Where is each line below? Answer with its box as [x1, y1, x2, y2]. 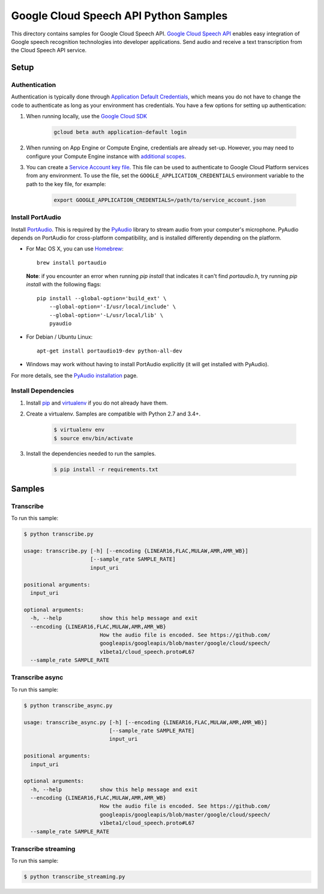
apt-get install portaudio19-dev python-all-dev [37, 347, 182, 354]
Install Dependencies [11, 387, 74, 395]
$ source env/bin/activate [53, 435, 133, 441]
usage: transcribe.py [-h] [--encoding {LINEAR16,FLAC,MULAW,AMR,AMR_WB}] [23, 547, 249, 554]
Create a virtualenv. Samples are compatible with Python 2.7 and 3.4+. [26, 410, 201, 417]
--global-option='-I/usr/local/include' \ [49, 303, 176, 310]
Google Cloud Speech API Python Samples [11, 9, 228, 22]
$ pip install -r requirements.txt [53, 466, 158, 473]
